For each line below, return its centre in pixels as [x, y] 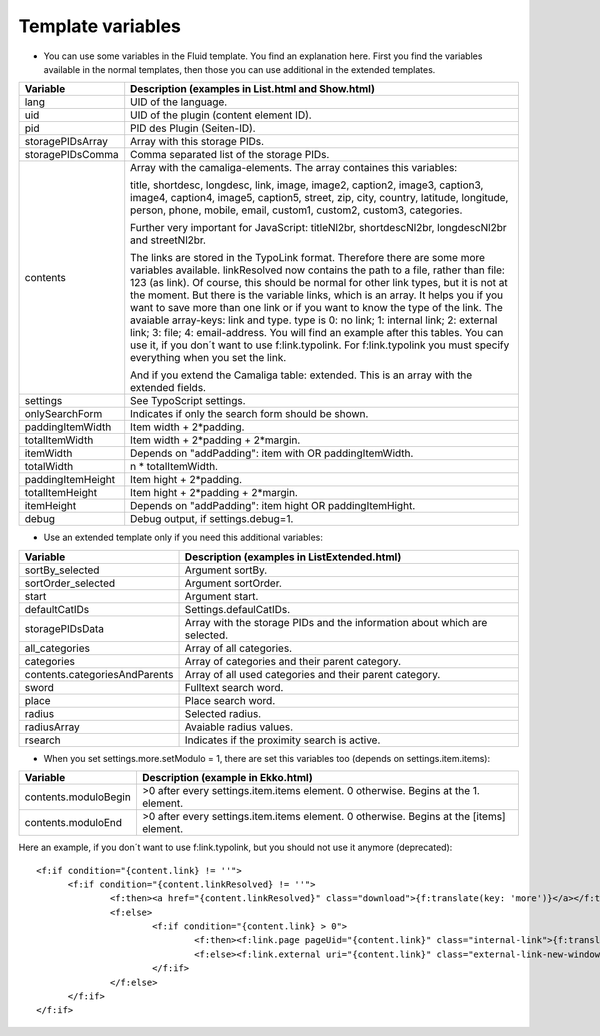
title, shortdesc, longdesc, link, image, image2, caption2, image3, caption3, [307, 185]
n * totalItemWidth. [174, 467]
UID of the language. [179, 102]
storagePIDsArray [66, 142]
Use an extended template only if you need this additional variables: [183, 537]
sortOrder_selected [70, 583]
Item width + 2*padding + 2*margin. [215, 440]
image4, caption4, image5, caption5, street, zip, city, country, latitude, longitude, [319, 198]
